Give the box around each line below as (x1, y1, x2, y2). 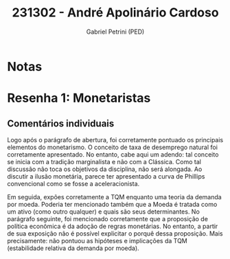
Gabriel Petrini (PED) (86, 27, 145, 36)
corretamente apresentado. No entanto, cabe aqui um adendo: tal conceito (7, 150, 219, 159)
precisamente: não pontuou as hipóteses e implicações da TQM (7, 236, 187, 245)
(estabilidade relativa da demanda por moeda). (7, 244, 139, 252)
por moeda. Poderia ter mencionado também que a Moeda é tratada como (7, 200, 218, 208)
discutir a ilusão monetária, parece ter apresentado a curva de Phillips (7, 172, 205, 180)
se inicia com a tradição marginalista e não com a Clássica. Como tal (7, 157, 201, 166)
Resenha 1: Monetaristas (7, 91, 151, 106)
